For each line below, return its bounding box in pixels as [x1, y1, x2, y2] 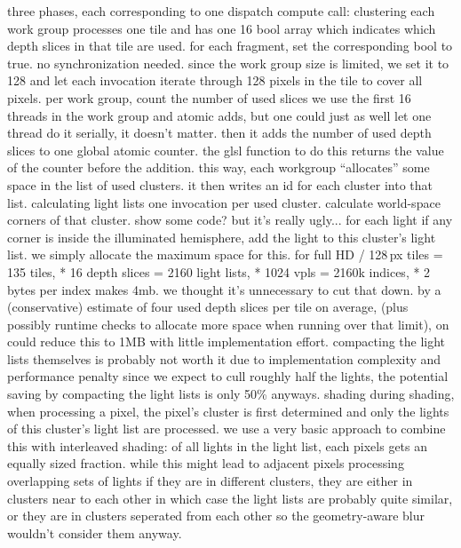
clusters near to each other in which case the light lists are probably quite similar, [7, 488, 453, 507]
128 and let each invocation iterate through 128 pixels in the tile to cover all [7, 71, 423, 90]
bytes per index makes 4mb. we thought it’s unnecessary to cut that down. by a [7, 280, 441, 298]
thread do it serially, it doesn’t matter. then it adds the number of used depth [7, 123, 432, 142]
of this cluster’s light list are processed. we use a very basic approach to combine [7, 419, 446, 438]
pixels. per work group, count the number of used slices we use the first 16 [7, 88, 411, 107]
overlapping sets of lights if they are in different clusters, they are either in [7, 472, 413, 490]
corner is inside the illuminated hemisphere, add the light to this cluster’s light [7, 227, 436, 246]
